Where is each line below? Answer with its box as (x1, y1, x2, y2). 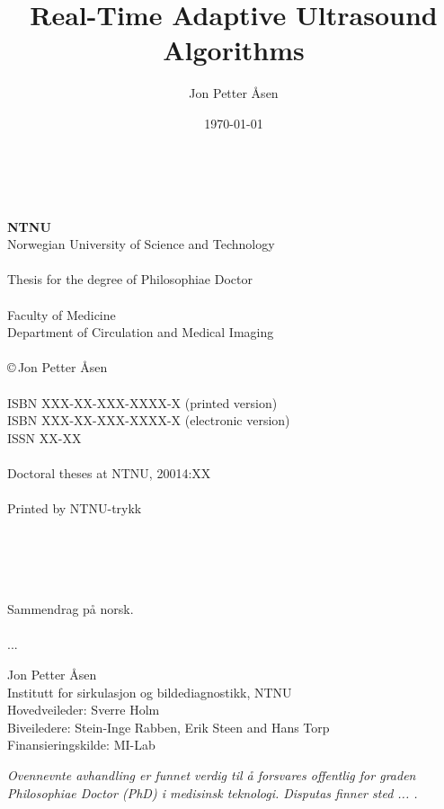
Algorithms (163, 31, 305, 68)
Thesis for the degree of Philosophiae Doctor (7, 270, 253, 289)
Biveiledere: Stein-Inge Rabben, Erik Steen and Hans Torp (7, 717, 330, 736)
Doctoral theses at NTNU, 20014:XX (7, 464, 211, 482)
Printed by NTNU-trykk (7, 499, 142, 518)
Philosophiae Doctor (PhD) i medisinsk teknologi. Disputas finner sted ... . (7, 783, 418, 802)
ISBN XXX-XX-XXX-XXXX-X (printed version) (7, 393, 278, 412)
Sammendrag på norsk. (7, 600, 134, 618)
